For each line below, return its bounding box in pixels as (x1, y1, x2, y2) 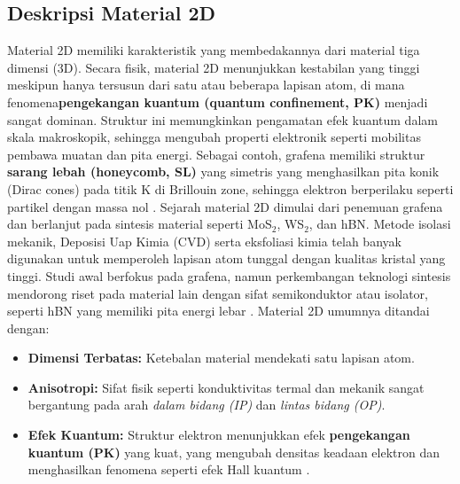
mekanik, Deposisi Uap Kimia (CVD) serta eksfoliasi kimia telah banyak (7, 231, 402, 250)
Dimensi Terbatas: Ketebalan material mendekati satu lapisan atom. (27, 348, 415, 367)
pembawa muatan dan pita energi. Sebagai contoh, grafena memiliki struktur (7, 144, 425, 163)
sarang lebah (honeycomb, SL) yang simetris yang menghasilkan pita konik (7, 162, 440, 181)
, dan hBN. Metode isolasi (308, 215, 451, 233)
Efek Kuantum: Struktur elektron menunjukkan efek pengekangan (27, 425, 410, 444)
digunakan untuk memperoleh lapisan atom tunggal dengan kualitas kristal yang (7, 249, 446, 268)
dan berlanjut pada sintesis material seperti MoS (7, 215, 272, 233)
